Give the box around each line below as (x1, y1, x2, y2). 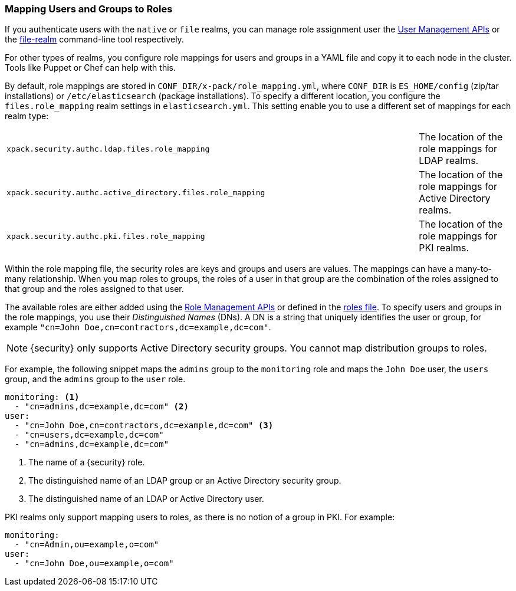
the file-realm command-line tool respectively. (5, 34, 184, 45)
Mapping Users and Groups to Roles (5, 3, 173, 15)
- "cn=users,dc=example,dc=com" (14, 430, 164, 440)
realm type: (5, 111, 49, 122)
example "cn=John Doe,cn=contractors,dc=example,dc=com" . (5, 322, 271, 333)
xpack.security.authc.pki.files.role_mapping (6, 231, 205, 241)
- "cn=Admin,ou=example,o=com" (14, 540, 159, 550)
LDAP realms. (419, 155, 479, 167)
